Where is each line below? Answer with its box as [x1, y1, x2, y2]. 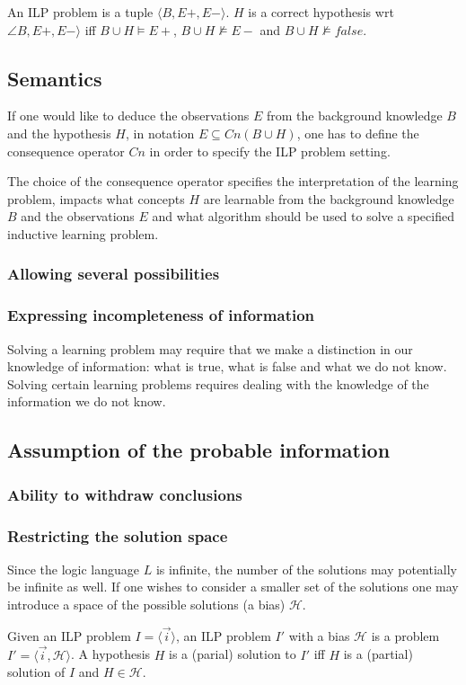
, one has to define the [296, 123, 419, 142]
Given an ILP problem [7, 626, 131, 645]
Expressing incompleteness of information [7, 304, 315, 326]
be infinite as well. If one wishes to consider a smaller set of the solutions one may [7, 577, 459, 596]
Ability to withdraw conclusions [7, 483, 242, 505]
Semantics [7, 64, 102, 92]
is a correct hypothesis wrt [248, 3, 394, 21]
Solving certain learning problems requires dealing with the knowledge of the [7, 374, 429, 393]
